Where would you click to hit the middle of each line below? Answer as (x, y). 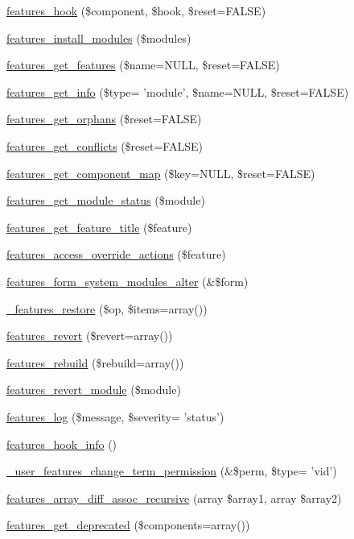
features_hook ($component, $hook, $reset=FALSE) (136, 10)
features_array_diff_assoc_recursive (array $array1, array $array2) (174, 498)
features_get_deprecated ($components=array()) (128, 525)
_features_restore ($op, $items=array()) (107, 308)
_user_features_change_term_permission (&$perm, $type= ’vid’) (172, 471)
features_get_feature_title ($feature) (99, 227)
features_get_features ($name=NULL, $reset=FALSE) (143, 65)
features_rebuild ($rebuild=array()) (95, 362)
